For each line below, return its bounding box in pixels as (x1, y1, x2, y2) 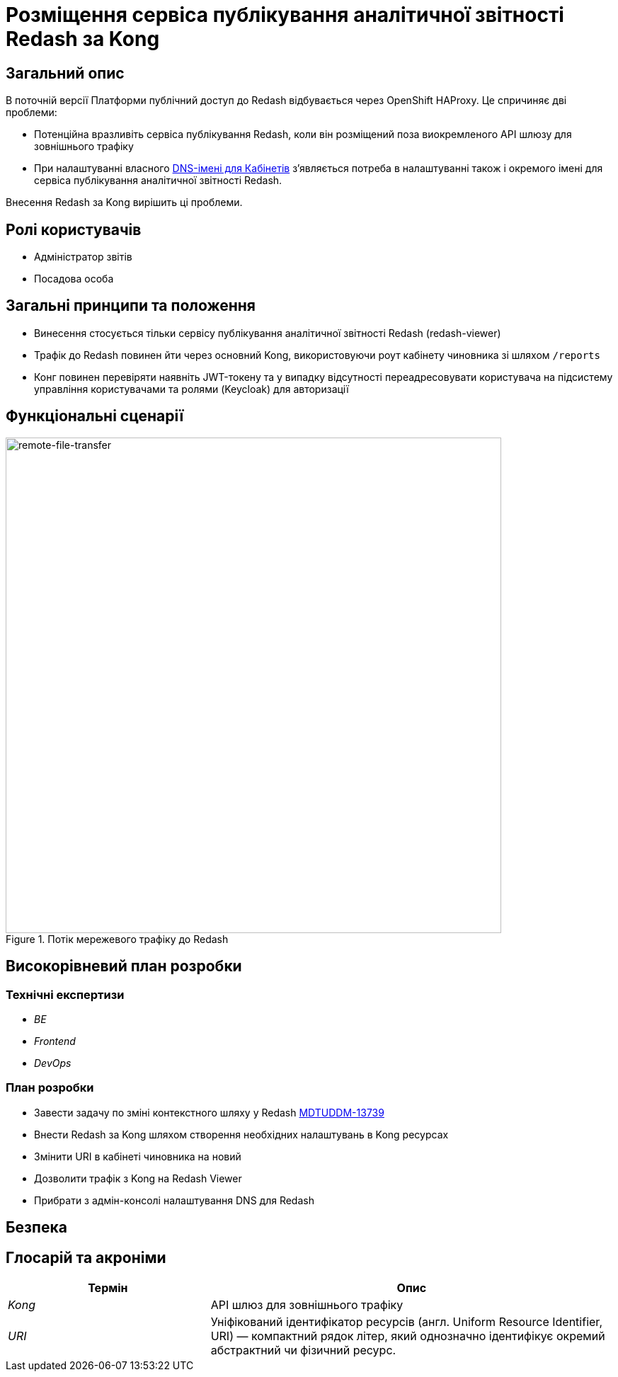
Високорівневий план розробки (6, 957, 242, 976)
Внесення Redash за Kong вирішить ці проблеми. (6, 196, 243, 209)
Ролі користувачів (6, 220, 142, 239)
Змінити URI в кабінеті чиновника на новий (34, 1150, 241, 1162)
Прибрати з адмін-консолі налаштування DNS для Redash (34, 1194, 314, 1206)
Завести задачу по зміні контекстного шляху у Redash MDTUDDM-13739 (34, 1106, 384, 1119)
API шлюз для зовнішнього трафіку (210, 1297, 404, 1312)
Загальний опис (6, 64, 125, 82)
